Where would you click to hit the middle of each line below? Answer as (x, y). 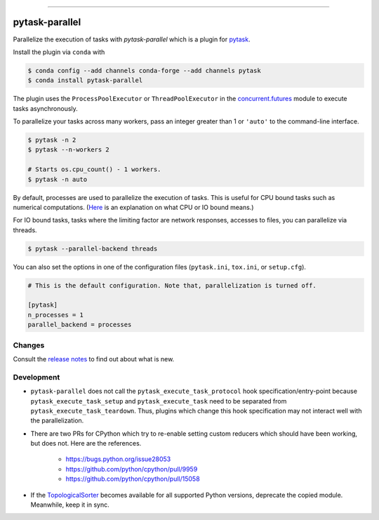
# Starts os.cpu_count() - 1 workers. (94, 169)
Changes (29, 345)
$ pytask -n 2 (52, 140)
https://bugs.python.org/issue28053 (118, 459)
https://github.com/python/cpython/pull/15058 (133, 479)
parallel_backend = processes (80, 325)
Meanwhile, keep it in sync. (70, 505)
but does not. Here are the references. (86, 444)
